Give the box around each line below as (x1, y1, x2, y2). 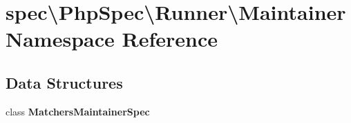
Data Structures (6, 71, 123, 93)
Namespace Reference (6, 25, 218, 53)
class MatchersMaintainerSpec (6, 104, 150, 118)
